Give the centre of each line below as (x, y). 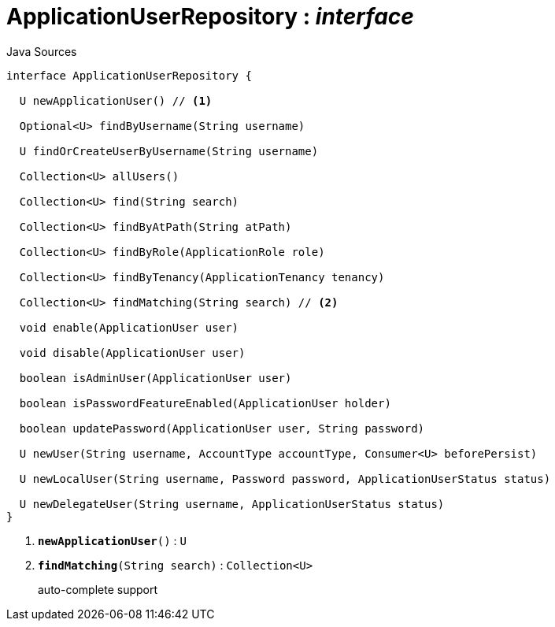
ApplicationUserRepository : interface (210, 17)
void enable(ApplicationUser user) (129, 327)
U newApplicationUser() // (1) (116, 100)
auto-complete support (98, 589)
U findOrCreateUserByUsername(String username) (169, 151)
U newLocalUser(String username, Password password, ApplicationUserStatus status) (285, 479)
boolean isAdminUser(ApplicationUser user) (155, 378)
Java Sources (42, 51)
